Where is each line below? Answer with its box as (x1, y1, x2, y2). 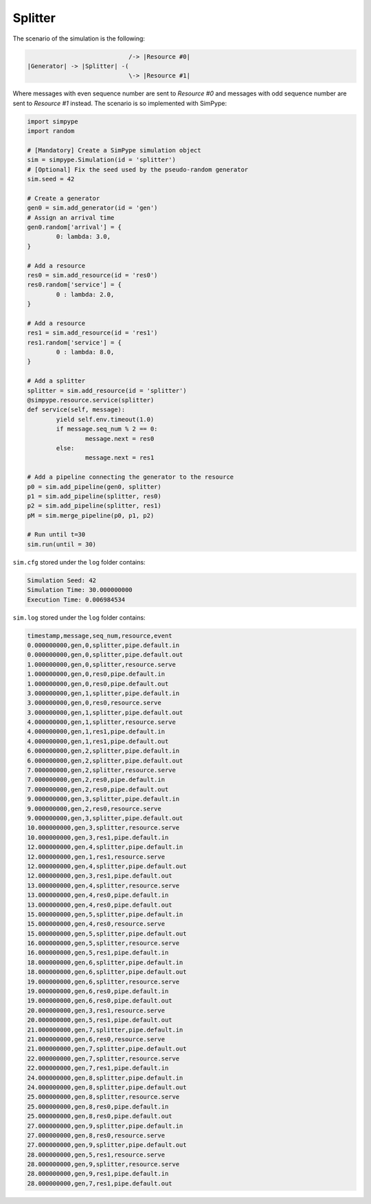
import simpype (27, 117, 78, 125)
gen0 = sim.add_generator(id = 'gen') (27, 204, 158, 212)
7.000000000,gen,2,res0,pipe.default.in (27, 776, 165, 784)
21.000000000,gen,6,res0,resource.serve (27, 1035, 165, 1043)
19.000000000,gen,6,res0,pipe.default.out (27, 997, 172, 1005)
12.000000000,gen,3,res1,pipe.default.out (27, 872, 172, 880)
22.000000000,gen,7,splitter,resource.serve (27, 1054, 180, 1063)
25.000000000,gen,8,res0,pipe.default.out (27, 1113, 172, 1120)
